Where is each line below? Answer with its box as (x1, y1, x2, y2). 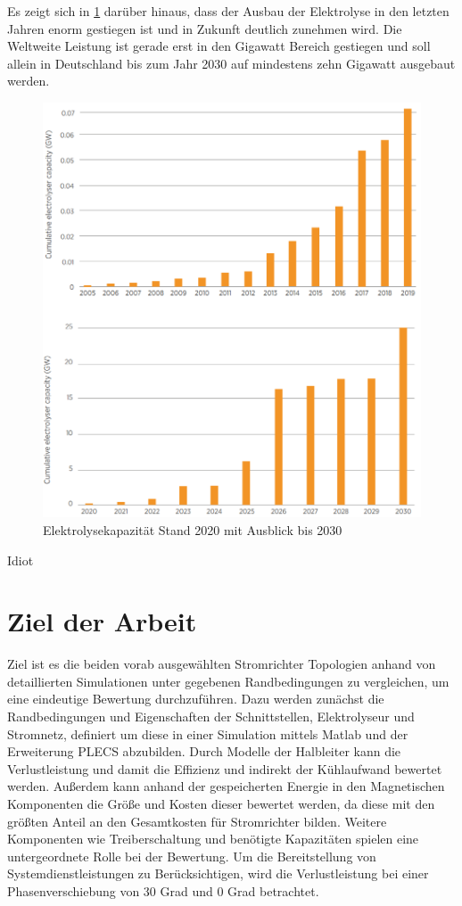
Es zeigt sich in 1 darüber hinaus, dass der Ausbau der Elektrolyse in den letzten (7, 2, 450, 20)
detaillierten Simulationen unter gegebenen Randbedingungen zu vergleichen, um (7, 671, 450, 690)
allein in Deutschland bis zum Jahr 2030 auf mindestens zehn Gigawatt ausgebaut (7, 54, 456, 72)
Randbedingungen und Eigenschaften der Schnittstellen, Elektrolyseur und (7, 707, 415, 725)
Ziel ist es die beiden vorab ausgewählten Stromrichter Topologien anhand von (7, 655, 436, 673)
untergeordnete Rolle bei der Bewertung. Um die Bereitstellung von (7, 846, 376, 865)
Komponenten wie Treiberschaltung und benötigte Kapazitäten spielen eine (7, 829, 419, 848)
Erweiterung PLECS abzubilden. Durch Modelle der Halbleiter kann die (7, 742, 401, 761)
